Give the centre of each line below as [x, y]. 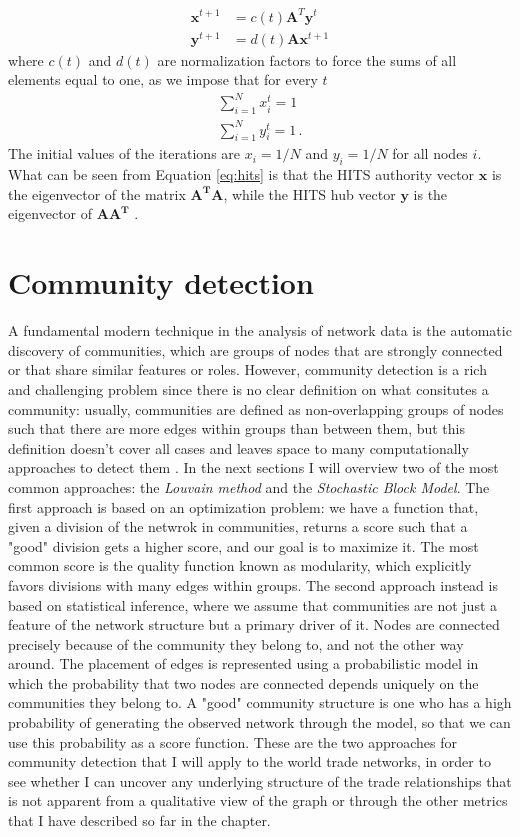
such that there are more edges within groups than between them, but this [237, 428]
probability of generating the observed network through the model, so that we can [259, 722]
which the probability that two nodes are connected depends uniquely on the [243, 682]
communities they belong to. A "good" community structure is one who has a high [260, 702]
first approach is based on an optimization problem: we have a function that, [243, 506]
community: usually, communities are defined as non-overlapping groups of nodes [256, 408]
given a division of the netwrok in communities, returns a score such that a [238, 526]
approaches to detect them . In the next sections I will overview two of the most [253, 467]
